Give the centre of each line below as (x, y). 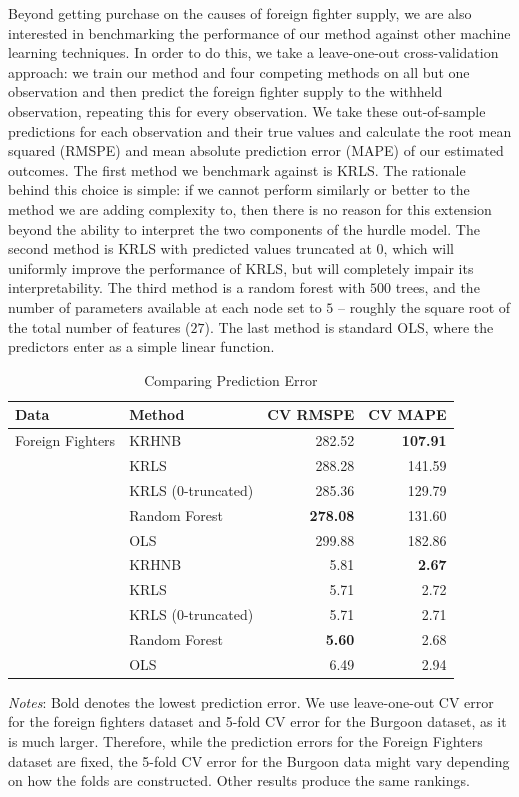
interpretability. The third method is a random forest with (187, 287)
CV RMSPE (311, 414)
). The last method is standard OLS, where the (349, 326)
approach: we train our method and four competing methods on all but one (239, 71)
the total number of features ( (99, 326)
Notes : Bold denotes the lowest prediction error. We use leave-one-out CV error (251, 701)
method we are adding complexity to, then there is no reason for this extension (250, 208)
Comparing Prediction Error (231, 379)
